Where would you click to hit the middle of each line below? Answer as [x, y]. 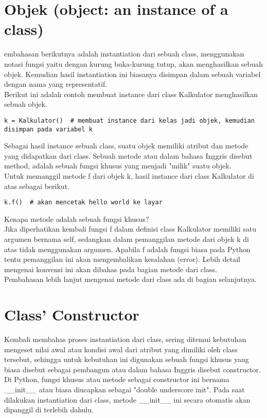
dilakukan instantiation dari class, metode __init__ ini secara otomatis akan [127, 399]
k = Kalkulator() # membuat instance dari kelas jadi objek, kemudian [129, 120]
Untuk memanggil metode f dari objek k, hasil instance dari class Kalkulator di [129, 175]
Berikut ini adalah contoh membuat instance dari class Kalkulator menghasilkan [131, 94]
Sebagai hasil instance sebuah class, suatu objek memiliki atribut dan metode [126, 146]
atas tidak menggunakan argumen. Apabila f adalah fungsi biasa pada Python [127, 249]
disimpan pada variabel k [48, 129]
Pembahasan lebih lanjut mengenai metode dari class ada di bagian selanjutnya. [130, 279]
